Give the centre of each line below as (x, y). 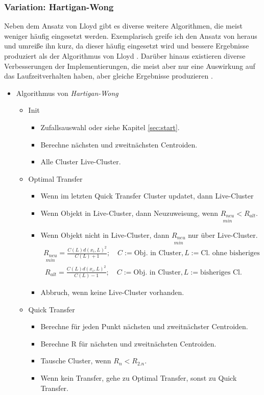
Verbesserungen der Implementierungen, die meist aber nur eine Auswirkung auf (130, 66)
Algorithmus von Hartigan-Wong (67, 93)
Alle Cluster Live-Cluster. (81, 162)
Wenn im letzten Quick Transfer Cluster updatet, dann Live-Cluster (147, 196)
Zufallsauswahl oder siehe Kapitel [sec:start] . (110, 127)
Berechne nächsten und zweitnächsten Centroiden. (119, 144)
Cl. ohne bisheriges (230, 253)
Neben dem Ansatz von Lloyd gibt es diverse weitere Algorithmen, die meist (123, 26)
